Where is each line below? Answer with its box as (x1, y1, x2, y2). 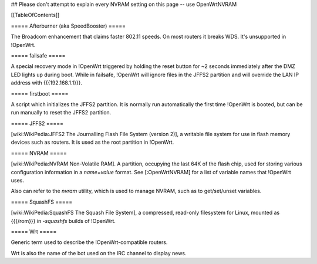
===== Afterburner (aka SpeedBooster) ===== (11, 22, 126, 29)
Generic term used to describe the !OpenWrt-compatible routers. (11, 239, 168, 246)
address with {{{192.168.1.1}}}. (11, 79, 82, 86)
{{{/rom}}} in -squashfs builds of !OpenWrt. (11, 217, 116, 224)
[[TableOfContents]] (11, 12, 60, 19)
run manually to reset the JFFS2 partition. (11, 109, 112, 116)
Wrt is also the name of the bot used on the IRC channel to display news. (11, 249, 187, 256)
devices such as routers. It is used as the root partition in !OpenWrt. (11, 138, 174, 146)
